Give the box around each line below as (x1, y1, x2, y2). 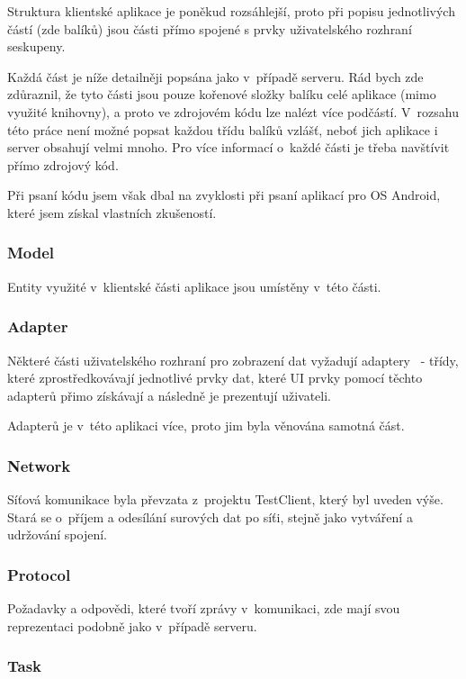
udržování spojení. (7, 525, 107, 544)
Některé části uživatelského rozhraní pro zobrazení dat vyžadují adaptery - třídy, (7, 350, 459, 369)
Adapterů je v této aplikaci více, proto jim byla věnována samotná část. (7, 416, 405, 435)
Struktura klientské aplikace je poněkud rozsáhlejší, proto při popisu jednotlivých (7, 2, 455, 20)
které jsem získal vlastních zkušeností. (7, 203, 217, 222)
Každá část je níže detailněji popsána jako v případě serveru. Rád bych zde (7, 67, 424, 86)
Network (7, 454, 71, 476)
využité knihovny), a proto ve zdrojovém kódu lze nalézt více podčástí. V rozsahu (7, 102, 459, 121)
